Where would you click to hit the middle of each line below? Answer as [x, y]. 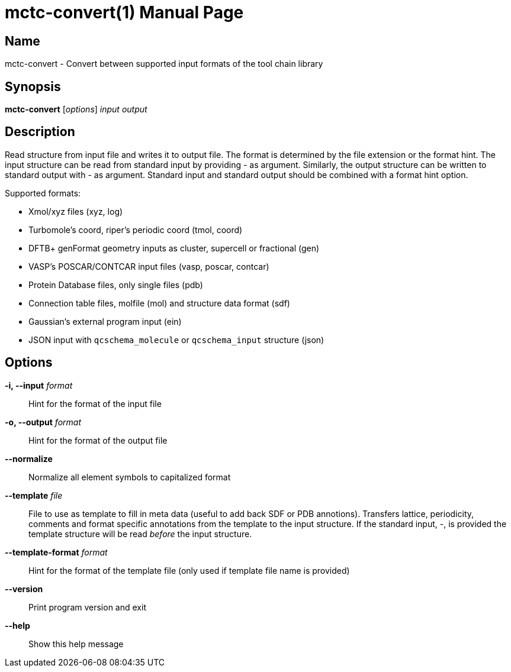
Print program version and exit [87, 607]
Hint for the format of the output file [98, 440]
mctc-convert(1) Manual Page [124, 12]
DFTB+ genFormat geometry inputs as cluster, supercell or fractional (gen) [174, 248]
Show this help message [76, 644]
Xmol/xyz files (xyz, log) [76, 211]
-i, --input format [39, 385]
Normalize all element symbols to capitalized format [130, 477]
